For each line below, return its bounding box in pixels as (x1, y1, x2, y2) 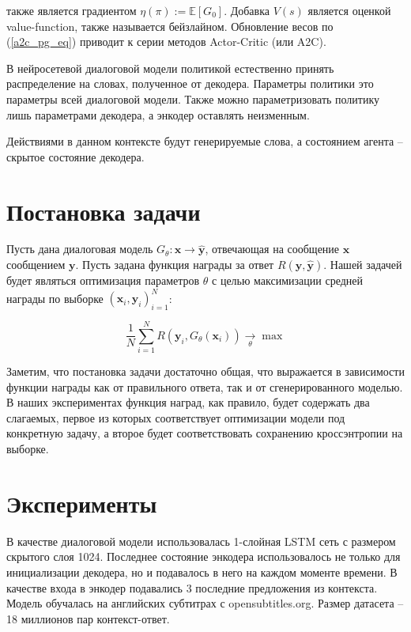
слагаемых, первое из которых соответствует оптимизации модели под (6, 409, 345, 426)
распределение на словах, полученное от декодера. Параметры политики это (6, 75, 374, 92)
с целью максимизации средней (212, 272, 364, 289)
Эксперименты (6, 486, 157, 519)
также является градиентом (6, 2, 137, 18)
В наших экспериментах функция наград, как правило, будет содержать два (6, 394, 370, 411)
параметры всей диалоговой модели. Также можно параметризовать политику (6, 90, 380, 107)
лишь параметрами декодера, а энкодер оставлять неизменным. (6, 106, 310, 123)
